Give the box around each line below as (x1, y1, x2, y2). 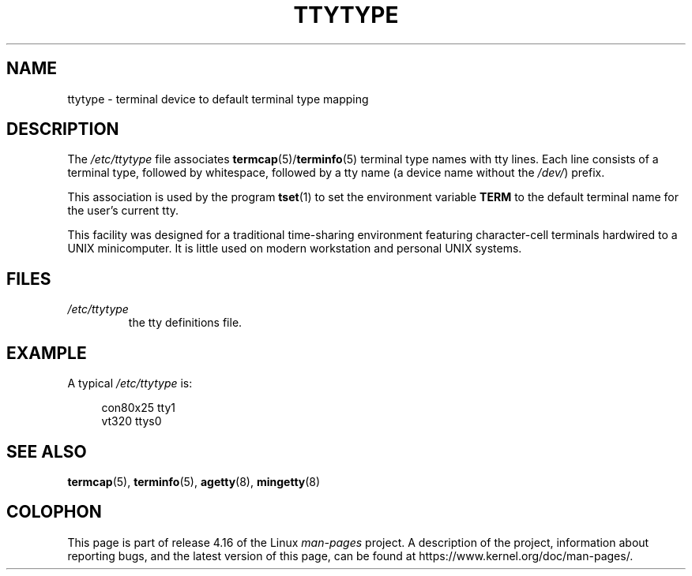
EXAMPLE (6, 342, 87, 363)
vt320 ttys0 (101, 414, 162, 428)
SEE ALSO (6, 441, 87, 462)
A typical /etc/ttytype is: (67, 376, 193, 391)
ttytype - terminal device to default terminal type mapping (67, 92, 369, 106)
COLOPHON (6, 502, 102, 522)
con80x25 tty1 (101, 401, 175, 415)
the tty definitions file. (128, 316, 243, 330)
